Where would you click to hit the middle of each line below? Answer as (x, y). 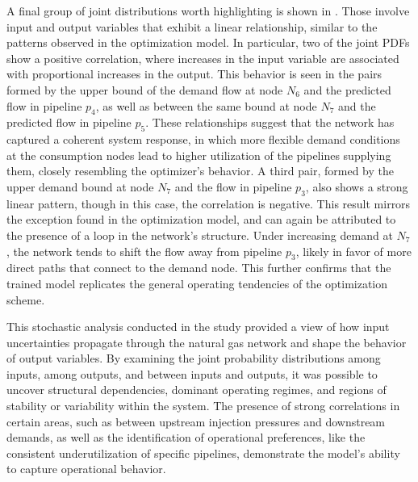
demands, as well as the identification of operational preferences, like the (186, 437)
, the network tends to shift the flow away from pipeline (144, 251)
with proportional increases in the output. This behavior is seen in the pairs (194, 74)
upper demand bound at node (80, 186)
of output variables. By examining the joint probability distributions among (194, 358)
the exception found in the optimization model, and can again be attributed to (201, 219)
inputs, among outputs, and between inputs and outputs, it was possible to (192, 373)
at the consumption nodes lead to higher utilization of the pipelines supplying (199, 155)
